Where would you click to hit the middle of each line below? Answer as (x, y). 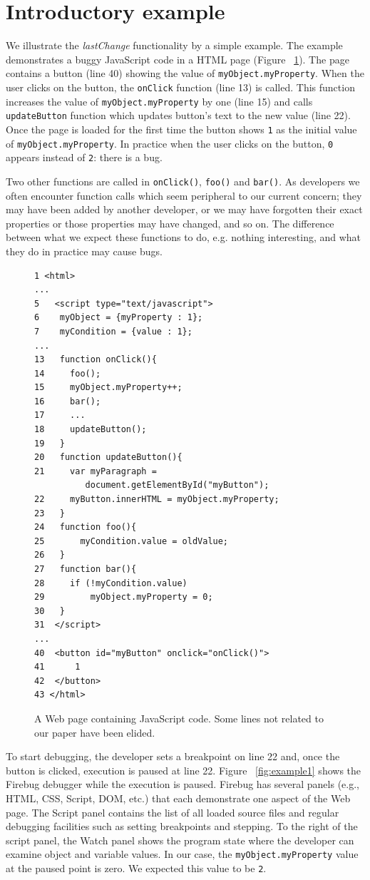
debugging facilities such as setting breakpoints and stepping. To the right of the (182, 826)
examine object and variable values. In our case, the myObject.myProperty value (182, 854)
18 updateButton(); (91, 430)
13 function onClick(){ (96, 360)
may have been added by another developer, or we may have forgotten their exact (184, 209)
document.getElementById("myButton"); (177, 485)
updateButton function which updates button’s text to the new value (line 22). (178, 115)
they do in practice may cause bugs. (84, 251)
